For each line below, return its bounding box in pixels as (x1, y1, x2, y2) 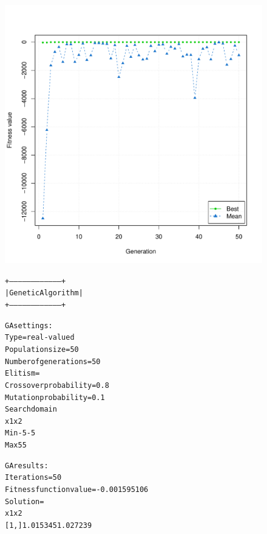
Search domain (5, 405, 57, 414)
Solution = (5, 497, 44, 506)
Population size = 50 (5, 345, 79, 354)
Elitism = (5, 369, 40, 378)
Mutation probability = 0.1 (5, 393, 105, 402)
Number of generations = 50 (5, 357, 101, 366)
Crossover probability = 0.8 (5, 381, 109, 390)
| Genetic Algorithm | (5, 289, 83, 298)
